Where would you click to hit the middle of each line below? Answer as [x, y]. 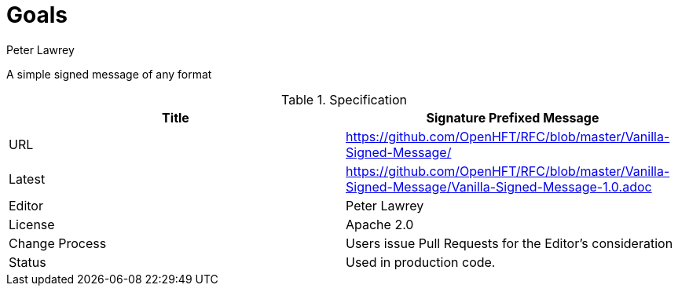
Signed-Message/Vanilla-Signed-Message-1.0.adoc [499, 186]
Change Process [58, 243]
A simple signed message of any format [109, 74]
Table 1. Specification [344, 99]
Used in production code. [421, 262]
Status [27, 262]
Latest [27, 179]
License [32, 224]
